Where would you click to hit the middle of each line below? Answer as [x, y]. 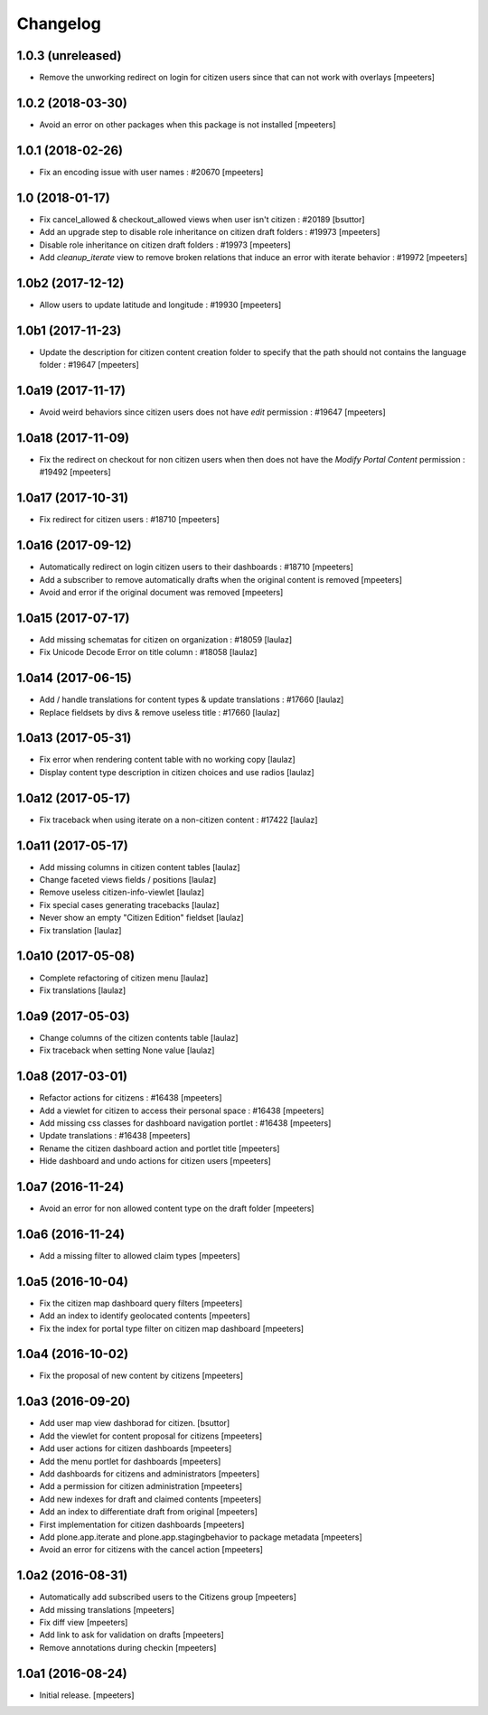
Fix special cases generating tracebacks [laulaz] [130, 904]
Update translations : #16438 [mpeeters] [115, 1136]
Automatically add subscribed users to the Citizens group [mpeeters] [168, 1597]
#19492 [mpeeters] [75, 472]
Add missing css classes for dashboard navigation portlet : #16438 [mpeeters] [185, 1123]
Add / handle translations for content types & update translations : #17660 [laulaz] [192, 699]
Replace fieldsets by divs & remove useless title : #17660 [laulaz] [160, 712]
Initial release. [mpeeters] [87, 1695]
